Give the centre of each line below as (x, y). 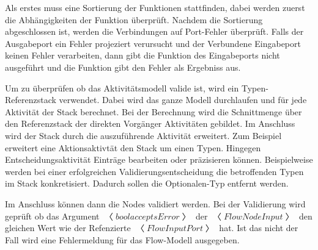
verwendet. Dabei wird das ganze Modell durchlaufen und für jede (183, 100)
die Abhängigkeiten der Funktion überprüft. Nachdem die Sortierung (134, 19)
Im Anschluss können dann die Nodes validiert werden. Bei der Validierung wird (155, 203)
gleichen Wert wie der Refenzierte (68, 228)
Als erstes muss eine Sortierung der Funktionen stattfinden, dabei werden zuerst (155, 7)
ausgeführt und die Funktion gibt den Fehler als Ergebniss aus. (123, 67)
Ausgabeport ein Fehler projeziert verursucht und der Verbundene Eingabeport (153, 43)
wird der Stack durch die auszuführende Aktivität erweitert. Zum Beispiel (143, 135)
